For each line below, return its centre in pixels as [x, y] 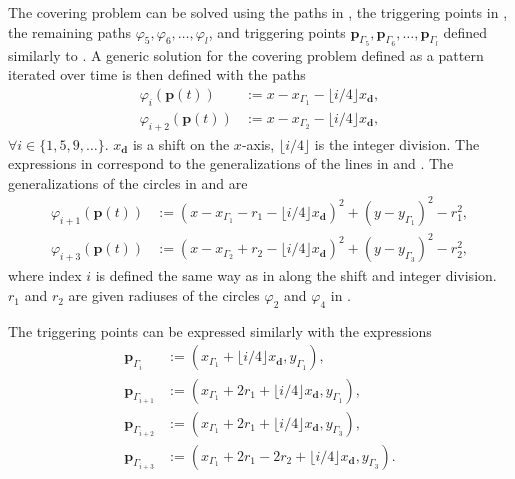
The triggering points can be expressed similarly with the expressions [220, 330]
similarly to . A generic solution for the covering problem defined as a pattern [246, 54]
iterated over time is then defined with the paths [157, 74]
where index [45, 275]
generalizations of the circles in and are [128, 182]
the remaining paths [70, 31]
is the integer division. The [397, 143]
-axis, [258, 143]
